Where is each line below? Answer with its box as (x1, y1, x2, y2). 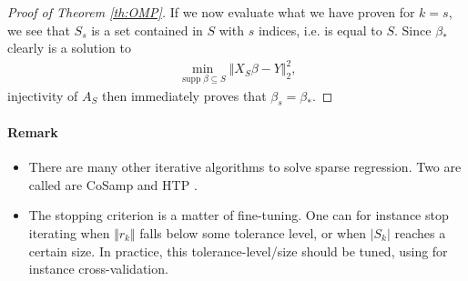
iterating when (28, 223, 110, 242)
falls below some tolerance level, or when (139, 223, 366, 242)
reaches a (394, 223, 446, 242)
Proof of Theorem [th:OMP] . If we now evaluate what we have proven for (7, 3, 415, 21)
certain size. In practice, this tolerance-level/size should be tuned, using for (28, 241, 448, 260)
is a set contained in (91, 20, 203, 39)
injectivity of (7, 85, 78, 105)
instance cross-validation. (28, 259, 168, 278)
